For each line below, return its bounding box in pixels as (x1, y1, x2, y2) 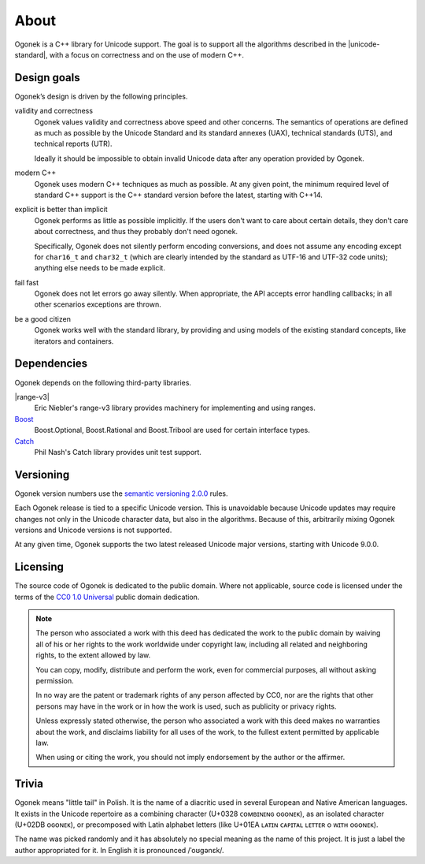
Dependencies (14, 357, 88, 371)
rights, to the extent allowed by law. (35, 650, 151, 660)
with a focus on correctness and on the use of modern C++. (49, 50, 244, 59)
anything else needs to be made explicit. (34, 263, 165, 273)
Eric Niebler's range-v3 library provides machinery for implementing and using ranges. (34, 403, 316, 413)
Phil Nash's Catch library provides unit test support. (34, 447, 202, 456)
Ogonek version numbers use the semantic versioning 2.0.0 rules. (14, 489, 228, 498)
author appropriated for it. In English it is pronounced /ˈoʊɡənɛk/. (14, 845, 224, 855)
